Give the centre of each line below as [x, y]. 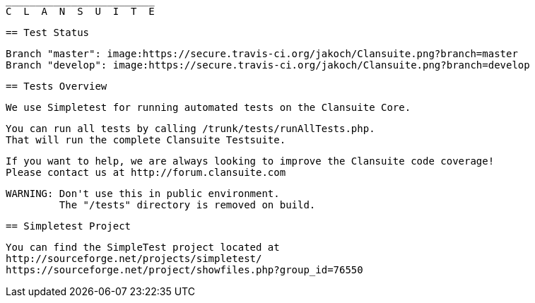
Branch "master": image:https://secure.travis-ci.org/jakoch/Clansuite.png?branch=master [262, 54]
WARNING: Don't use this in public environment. [143, 194]
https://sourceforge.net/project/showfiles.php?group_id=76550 [184, 270]
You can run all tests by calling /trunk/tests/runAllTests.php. [190, 129]
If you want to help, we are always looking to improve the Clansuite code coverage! [250, 161]
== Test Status [48, 32]
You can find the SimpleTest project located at [143, 247]
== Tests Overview [57, 86]
